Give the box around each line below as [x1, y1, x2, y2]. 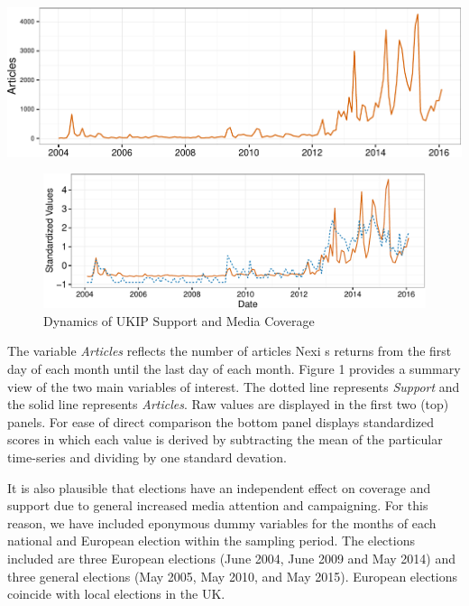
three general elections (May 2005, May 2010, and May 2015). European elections [7, 566, 458, 585]
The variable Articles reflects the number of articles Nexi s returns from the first [7, 341, 452, 360]
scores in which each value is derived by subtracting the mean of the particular [7, 430, 443, 449]
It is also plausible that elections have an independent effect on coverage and [7, 478, 431, 497]
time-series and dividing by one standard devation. [7, 447, 287, 466]
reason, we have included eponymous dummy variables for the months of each [7, 513, 437, 532]
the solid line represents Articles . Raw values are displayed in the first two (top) [7, 395, 449, 414]
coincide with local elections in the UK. [7, 584, 225, 603]
